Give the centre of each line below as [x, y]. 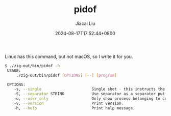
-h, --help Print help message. [75, 108]
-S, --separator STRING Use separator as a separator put [90, 94]
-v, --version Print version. [69, 104]
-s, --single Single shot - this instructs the [90, 89]
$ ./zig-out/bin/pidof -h [32, 66]
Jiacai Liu [85, 23]
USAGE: [14, 70]
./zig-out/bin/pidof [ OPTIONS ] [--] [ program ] [66, 75]
